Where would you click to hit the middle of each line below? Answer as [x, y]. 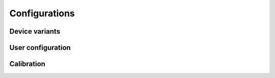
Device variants [35, 31]
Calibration [28, 64]
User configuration [40, 48]
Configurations [42, 13]
